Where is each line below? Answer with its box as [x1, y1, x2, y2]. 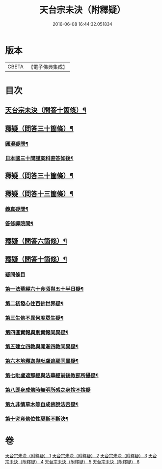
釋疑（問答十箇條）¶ [5, 255, 67, 263]
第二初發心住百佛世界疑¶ [5, 300, 64, 307]
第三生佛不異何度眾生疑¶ [5, 314, 64, 321]
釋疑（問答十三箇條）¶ [5, 190, 74, 198]
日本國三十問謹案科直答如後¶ [5, 155, 74, 161]
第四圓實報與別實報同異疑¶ [5, 329, 69, 336]
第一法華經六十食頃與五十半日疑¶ [5, 285, 84, 292]
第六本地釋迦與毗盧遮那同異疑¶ [5, 358, 79, 365]
